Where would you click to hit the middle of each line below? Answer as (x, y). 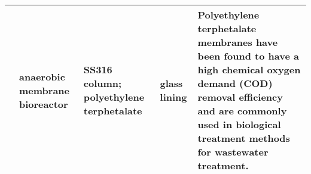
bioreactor (44, 104)
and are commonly (242, 111)
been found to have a (248, 56)
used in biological (239, 124)
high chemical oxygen (249, 69)
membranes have (238, 42)
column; (103, 83)
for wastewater (233, 152)
